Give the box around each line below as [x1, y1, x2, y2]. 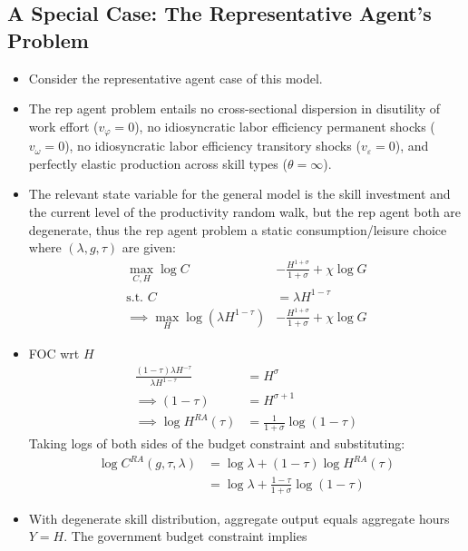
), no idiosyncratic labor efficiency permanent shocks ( [134, 116, 435, 135]
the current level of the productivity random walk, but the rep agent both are [28, 202, 462, 221]
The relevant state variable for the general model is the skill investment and [28, 184, 451, 203]
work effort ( [28, 116, 99, 135]
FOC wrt [28, 343, 80, 362]
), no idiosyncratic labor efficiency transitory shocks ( [64, 136, 361, 155]
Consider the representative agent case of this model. [28, 68, 323, 87]
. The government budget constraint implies [63, 526, 307, 546]
